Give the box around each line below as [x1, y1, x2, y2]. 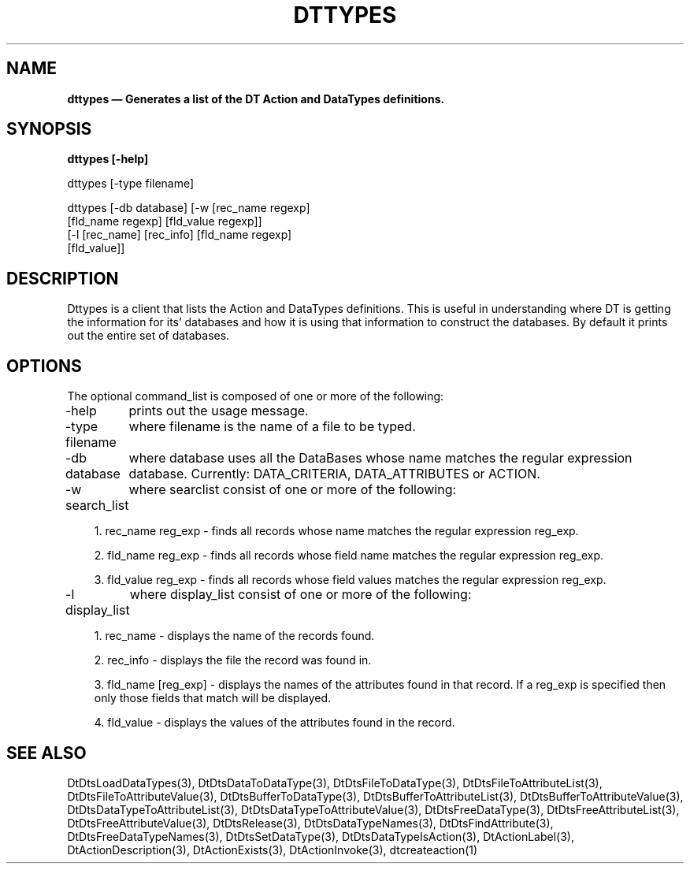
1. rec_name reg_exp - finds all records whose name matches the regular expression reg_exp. [94, 524, 579, 538]
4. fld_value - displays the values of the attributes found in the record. [94, 716, 455, 730]
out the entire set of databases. [67, 329, 230, 343]
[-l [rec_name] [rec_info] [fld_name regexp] [67, 228, 292, 242]
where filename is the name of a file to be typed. [128, 418, 416, 435]
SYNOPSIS [6, 119, 92, 139]
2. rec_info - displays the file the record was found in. [94, 653, 372, 667]
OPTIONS [6, 355, 82, 376]
